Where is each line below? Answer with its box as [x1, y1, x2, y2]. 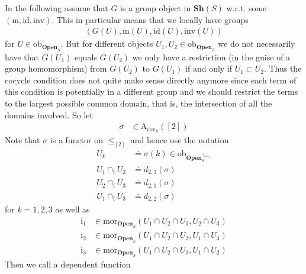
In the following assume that [5, 2, 108, 14]
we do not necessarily [218, 37, 295, 50]
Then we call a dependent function [5, 258, 131, 270]
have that [5, 50, 39, 63]
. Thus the [263, 62, 302, 75]
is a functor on [50, 134, 104, 146]
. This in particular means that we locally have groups [51, 13, 249, 25]
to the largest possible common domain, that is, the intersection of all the [5, 97, 272, 109]
